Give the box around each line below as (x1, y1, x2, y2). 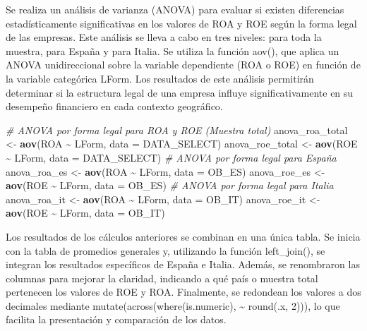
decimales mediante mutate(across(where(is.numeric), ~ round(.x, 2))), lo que (6, 298, 340, 313)
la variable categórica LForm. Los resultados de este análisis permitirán (6, 71, 314, 85)
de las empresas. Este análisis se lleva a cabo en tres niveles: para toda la (6, 30, 322, 44)
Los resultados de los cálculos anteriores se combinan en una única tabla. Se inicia (6, 229, 361, 243)
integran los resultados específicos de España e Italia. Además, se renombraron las (6, 257, 360, 272)
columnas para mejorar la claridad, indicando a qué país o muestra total (6, 270, 318, 285)
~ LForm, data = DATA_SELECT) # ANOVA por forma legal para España (6, 150, 337, 164)
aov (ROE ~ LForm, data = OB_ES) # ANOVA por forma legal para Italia (6, 178, 334, 193)
